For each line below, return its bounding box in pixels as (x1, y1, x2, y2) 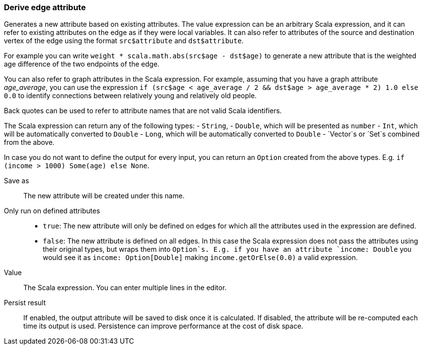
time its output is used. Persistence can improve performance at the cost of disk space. (23, 322, 303, 331)
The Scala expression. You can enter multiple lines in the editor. (23, 283, 227, 292)
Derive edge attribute (4, 2, 86, 12)
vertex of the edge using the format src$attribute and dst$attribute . (4, 36, 244, 45)
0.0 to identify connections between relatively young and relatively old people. (4, 91, 257, 100)
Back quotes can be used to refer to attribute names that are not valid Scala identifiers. (4, 106, 282, 115)
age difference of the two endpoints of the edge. (4, 60, 159, 69)
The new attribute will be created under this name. (23, 192, 185, 200)
